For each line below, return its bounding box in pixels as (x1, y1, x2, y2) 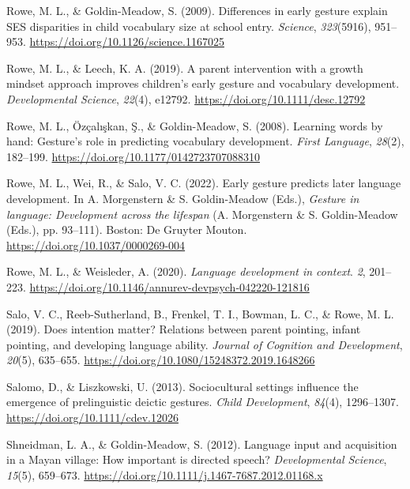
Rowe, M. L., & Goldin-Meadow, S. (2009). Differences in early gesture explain (6, 2, 388, 18)
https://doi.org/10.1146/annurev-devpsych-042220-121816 (29, 278, 310, 295)
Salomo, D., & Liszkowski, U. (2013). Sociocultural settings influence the (6, 378, 359, 394)
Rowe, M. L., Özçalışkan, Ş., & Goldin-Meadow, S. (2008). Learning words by (6, 117, 383, 134)
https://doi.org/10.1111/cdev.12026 (6, 409, 179, 426)
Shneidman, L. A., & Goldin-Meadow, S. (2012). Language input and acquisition (6, 435, 397, 452)
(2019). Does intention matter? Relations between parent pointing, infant (6, 321, 361, 337)
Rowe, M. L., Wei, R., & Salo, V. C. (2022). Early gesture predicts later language (6, 175, 401, 191)
